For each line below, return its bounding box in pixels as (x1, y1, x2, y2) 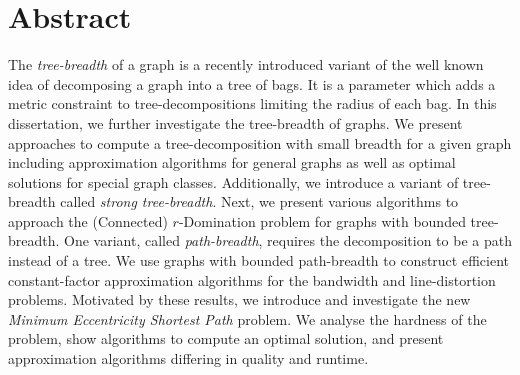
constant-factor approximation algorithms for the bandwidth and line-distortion (8, 269, 496, 290)
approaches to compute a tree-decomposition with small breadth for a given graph (8, 132, 512, 153)
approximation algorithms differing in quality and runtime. (8, 348, 369, 369)
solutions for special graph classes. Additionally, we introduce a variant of (8, 171, 459, 192)
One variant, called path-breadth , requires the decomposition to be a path (64, 230, 512, 251)
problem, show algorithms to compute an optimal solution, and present (8, 328, 444, 349)
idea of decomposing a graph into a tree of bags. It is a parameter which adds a (8, 73, 496, 94)
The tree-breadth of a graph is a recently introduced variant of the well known (8, 54, 484, 75)
